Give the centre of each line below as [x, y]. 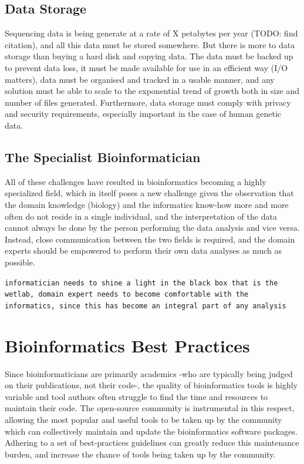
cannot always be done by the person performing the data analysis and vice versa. [152, 228]
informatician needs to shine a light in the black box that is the [141, 283]
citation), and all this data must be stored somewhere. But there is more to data [150, 44]
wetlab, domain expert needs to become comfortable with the [127, 295]
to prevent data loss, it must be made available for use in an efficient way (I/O [146, 67]
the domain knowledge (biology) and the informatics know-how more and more [147, 204]
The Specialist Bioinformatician [103, 157]
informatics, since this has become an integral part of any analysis [146, 306]
